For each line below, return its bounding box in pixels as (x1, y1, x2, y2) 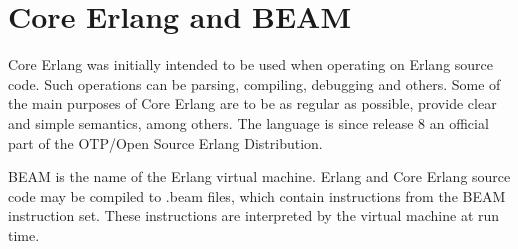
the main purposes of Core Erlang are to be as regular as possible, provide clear (8, 93, 497, 114)
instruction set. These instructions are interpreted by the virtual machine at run (8, 205, 500, 226)
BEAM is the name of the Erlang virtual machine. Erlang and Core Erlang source (8, 166, 511, 187)
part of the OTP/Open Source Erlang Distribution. (8, 132, 323, 153)
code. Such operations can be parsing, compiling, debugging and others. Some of (8, 73, 501, 94)
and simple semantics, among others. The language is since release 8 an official (8, 112, 489, 133)
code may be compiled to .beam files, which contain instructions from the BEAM (8, 185, 506, 206)
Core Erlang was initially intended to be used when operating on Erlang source (8, 54, 494, 75)
